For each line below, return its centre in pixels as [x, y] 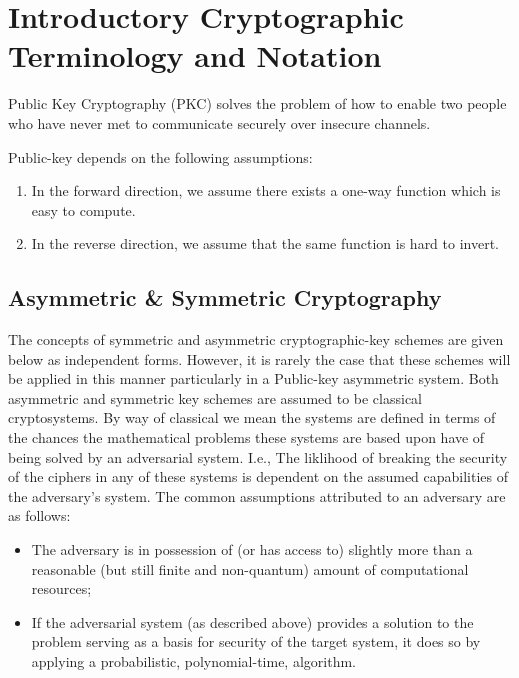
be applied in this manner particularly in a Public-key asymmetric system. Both [253, 378]
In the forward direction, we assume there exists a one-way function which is [266, 190]
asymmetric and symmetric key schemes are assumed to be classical [215, 397]
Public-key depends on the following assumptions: [160, 156]
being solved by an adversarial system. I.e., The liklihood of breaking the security [258, 456]
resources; [61, 588]
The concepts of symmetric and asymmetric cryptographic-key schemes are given [256, 339]
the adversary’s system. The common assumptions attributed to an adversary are [257, 495]
